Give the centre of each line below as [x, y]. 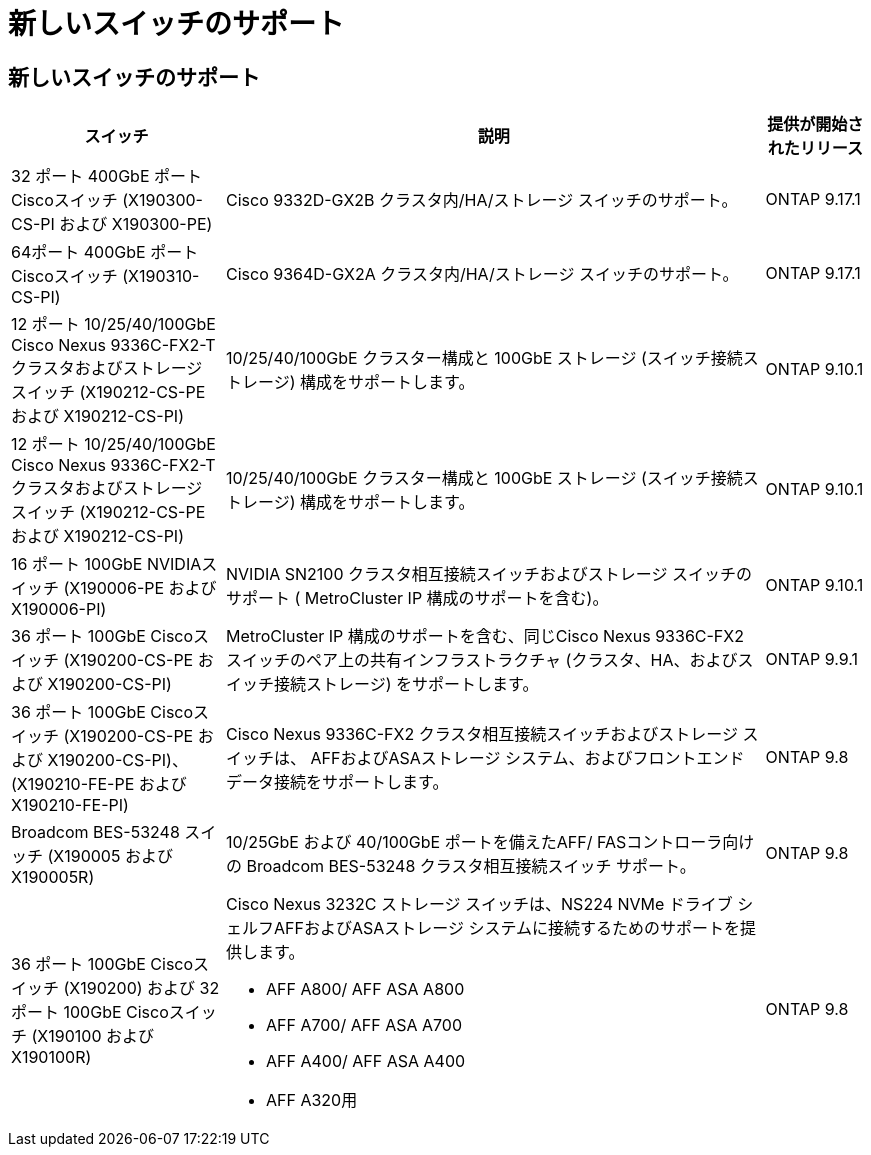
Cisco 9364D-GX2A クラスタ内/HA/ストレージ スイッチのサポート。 [482, 274]
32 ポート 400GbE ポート [107, 176]
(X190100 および [92, 1036]
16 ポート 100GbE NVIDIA [106, 564]
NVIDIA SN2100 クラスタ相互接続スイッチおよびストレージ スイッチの [489, 574]
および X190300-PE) [136, 224]
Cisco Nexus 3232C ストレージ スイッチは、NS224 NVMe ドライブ [479, 904]
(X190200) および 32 [141, 988]
